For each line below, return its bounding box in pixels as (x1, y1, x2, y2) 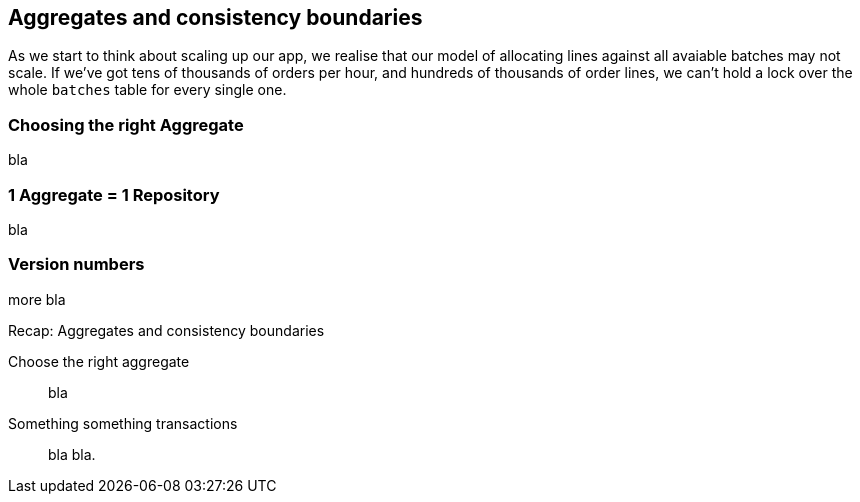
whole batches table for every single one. (8, 81, 287, 99)
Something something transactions (8, 414, 238, 432)
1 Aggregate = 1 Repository (8, 184, 220, 205)
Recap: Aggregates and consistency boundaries (8, 321, 325, 339)
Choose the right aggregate (8, 352, 190, 370)
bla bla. (48, 445, 96, 463)
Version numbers (8, 254, 145, 275)
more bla (8, 290, 66, 308)
